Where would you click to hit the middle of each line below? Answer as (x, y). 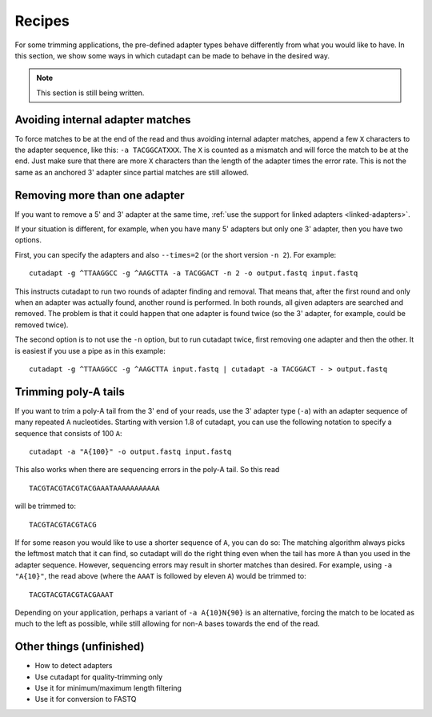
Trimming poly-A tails (70, 392)
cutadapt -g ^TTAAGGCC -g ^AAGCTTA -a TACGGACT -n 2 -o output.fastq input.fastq (194, 273)
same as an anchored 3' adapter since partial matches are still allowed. (132, 172)
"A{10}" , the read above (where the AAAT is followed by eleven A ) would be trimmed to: (161, 576)
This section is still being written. (90, 93)
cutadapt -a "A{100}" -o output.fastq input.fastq (130, 452)
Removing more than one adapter (100, 195)
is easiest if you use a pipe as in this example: (90, 350)
